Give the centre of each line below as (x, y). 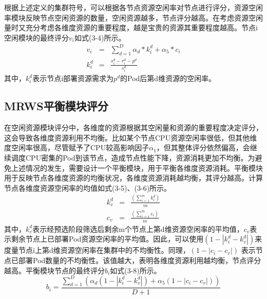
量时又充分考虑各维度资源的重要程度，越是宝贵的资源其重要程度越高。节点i (131, 27)
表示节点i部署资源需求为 (73, 78)
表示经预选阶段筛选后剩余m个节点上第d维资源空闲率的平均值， (138, 228)
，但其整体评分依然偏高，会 (203, 147)
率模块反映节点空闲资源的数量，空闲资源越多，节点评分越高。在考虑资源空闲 (133, 17)
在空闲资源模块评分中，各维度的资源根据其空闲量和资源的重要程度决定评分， (133, 127)
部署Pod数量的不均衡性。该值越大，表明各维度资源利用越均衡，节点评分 (140, 260)
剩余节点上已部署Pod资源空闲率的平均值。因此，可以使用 (107, 239)
